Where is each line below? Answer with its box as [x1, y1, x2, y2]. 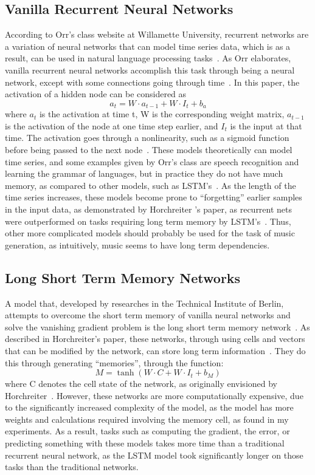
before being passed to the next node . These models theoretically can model [5, 143, 292, 155]
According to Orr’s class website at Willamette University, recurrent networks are [5, 28, 309, 41]
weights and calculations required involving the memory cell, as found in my [5, 412, 289, 425]
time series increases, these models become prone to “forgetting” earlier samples [5, 191, 302, 203]
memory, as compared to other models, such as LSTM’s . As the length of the [5, 179, 296, 191]
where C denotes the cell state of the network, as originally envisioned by [5, 377, 277, 390]
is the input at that [230, 119, 302, 132]
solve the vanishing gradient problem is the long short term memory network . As [5, 320, 310, 333]
